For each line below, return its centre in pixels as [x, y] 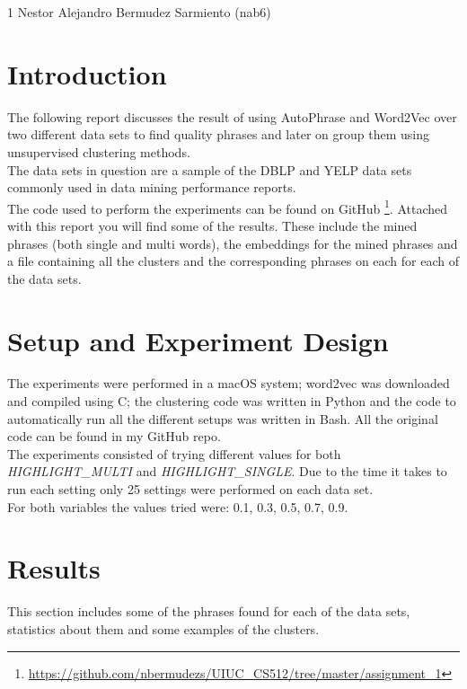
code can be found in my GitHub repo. [114, 436]
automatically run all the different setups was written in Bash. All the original [223, 418]
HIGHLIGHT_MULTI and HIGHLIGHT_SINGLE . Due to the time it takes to [227, 471]
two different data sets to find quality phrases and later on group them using [218, 134]
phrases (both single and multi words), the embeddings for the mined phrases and [233, 243]
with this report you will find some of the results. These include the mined [212, 225]
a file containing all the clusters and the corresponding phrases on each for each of [233, 261]
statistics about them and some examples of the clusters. [163, 628]
